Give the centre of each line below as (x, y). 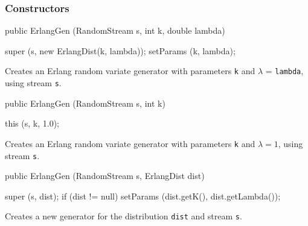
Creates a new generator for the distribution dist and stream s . (124, 216)
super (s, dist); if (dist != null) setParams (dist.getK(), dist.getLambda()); (143, 196)
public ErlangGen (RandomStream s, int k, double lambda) (115, 30)
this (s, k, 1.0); (32, 123)
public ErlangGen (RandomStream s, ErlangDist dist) (105, 176)
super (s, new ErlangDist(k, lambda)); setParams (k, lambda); (120, 50)
